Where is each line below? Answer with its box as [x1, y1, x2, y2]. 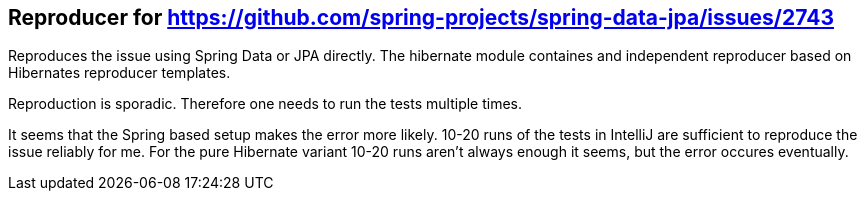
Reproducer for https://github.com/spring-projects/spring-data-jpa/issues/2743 [8, 5, 834, 30]
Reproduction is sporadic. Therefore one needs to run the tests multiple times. [8, 95, 523, 113]
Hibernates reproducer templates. [8, 64, 231, 82]
